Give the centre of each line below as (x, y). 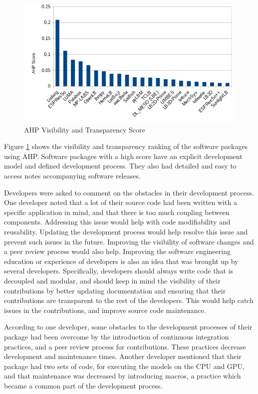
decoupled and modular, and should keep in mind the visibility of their (112, 280)
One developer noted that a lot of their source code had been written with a (121, 202)
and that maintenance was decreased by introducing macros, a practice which (123, 376)
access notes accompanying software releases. (72, 176)
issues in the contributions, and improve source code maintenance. (105, 310)
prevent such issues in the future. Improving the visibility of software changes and (129, 241)
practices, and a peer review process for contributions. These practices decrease (125, 346)
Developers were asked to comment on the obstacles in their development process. (129, 192)
